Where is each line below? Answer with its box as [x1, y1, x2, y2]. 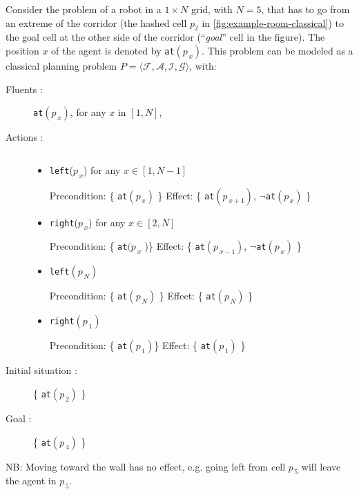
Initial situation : [6, 363, 77, 377]
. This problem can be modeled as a [202, 43, 353, 57]
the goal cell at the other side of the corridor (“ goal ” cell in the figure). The [6, 30, 325, 44]
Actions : [6, 130, 43, 144]
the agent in [6, 473, 57, 488]
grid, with [191, 2, 233, 16]
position [6, 43, 39, 57]
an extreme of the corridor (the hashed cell [6, 15, 187, 30]
